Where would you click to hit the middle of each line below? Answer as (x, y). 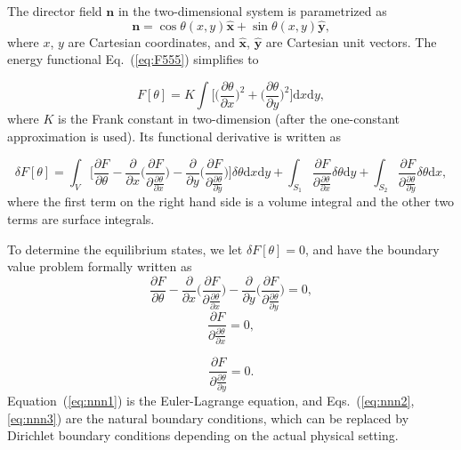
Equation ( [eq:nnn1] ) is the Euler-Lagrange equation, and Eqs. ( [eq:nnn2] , (211, 400)
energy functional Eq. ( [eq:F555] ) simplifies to (133, 59)
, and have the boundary (372, 249)
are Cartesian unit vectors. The (351, 41)
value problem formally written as (100, 266)
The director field (55, 11)
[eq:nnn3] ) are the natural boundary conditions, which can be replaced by (208, 418)
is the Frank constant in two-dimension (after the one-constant (229, 119)
